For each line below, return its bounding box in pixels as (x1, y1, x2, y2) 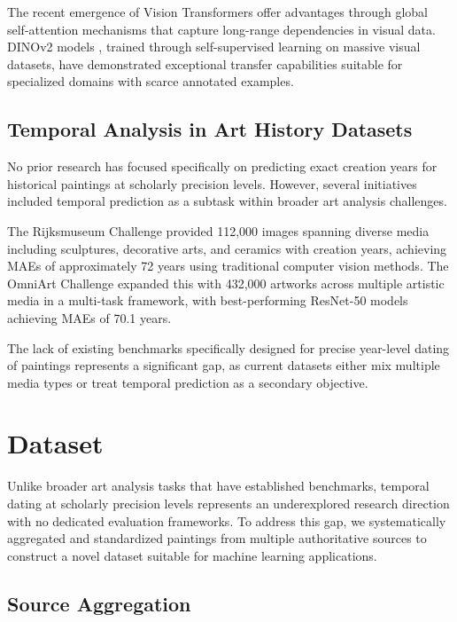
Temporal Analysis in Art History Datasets (7, 115, 413, 143)
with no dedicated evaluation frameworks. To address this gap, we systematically (7, 511, 446, 530)
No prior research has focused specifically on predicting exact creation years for (7, 157, 438, 176)
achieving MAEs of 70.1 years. (7, 308, 172, 327)
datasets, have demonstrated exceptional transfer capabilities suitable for (7, 54, 403, 73)
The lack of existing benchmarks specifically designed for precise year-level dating (7, 338, 450, 357)
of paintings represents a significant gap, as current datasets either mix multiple (7, 356, 440, 374)
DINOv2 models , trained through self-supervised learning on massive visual (7, 37, 421, 56)
